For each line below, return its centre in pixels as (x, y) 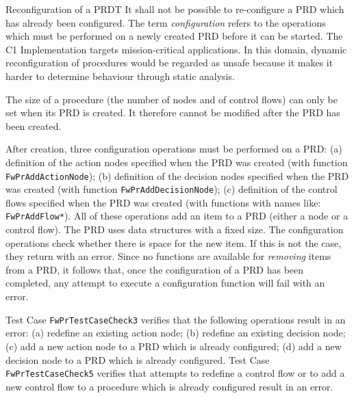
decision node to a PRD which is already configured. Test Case (138, 359)
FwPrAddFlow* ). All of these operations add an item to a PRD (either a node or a (177, 216)
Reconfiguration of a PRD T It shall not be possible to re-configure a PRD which (175, 9)
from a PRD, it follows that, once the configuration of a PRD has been (155, 269)
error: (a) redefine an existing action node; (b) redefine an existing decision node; (176, 333)
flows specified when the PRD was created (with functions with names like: (163, 202)
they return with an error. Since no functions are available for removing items (168, 256)
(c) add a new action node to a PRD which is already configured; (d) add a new (174, 346)
